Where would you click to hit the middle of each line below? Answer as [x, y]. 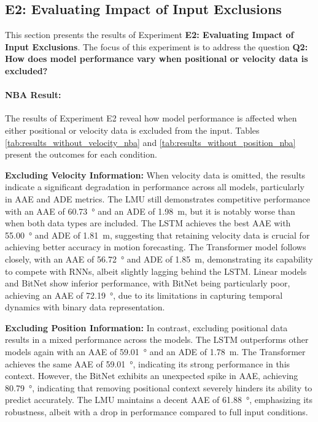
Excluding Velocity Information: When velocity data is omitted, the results [155, 175]
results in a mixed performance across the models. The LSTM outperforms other [157, 340]
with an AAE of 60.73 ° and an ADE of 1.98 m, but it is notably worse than [150, 211]
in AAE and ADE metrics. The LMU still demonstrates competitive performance [158, 198]
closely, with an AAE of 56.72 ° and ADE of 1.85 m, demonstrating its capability [159, 259]
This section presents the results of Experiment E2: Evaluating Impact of [149, 35]
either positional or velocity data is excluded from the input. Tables [132, 130]
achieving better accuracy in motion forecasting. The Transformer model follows [156, 247]
